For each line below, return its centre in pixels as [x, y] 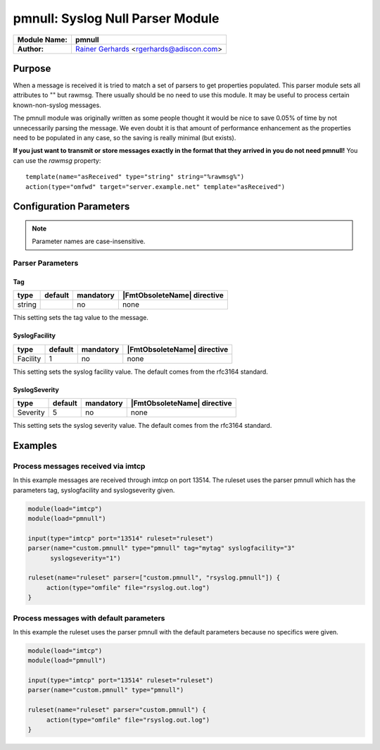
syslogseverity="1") [85, 558]
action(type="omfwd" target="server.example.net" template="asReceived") [156, 186]
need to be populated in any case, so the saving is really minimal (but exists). [125, 138]
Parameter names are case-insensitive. [89, 241]
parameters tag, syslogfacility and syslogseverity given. [94, 490]
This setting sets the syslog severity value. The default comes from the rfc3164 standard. [142, 426]
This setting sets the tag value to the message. [81, 318]
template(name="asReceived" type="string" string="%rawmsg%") [135, 177]
